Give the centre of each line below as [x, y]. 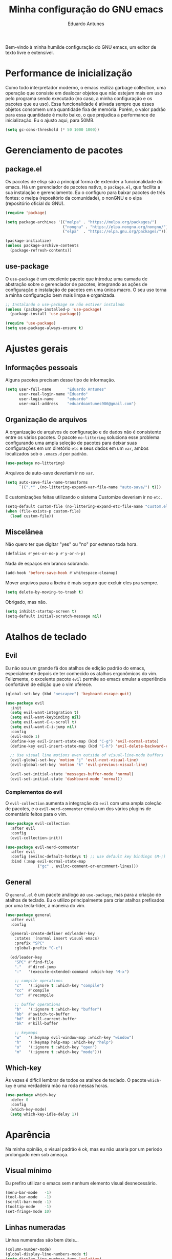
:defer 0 [19, 1100]
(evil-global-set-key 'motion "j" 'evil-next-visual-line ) [74, 760]
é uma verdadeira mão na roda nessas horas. [61, 1086]
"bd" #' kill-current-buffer [46, 1019]
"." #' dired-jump [35, 967]
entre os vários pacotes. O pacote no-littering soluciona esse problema [82, 437]
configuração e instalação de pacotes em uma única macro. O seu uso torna [86, 290]
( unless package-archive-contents [42, 246]
